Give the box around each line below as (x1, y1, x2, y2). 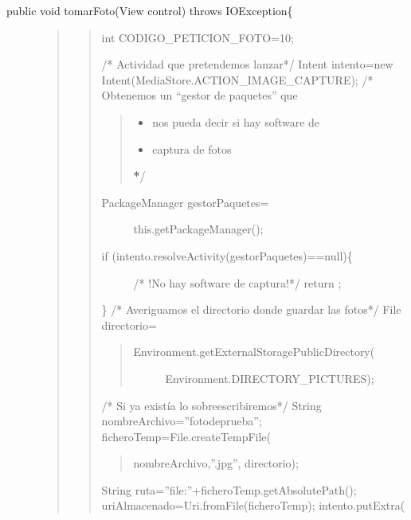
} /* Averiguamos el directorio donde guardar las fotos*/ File (101, 301, 401, 318)
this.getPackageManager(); (133, 221, 264, 237)
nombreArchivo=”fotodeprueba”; (101, 412, 262, 429)
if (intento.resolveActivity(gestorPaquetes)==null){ (101, 247, 353, 264)
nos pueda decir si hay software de (152, 113, 320, 130)
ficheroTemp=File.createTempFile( (101, 428, 272, 444)
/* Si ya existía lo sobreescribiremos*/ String (101, 397, 322, 413)
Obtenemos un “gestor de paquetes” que (101, 87, 298, 104)
